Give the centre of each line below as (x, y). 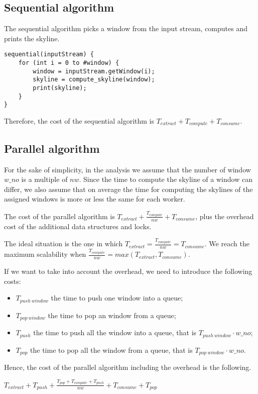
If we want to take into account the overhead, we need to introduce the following (128, 271)
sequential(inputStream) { (49, 55)
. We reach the (227, 243)
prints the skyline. (32, 38)
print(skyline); (60, 88)
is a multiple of (44, 179)
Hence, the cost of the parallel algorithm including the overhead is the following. (128, 367)
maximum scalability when (45, 254)
